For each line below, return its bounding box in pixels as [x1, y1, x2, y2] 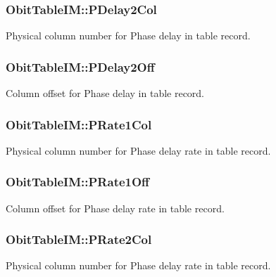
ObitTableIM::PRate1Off [6, 173, 150, 191]
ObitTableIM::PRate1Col [6, 115, 152, 133]
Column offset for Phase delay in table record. [6, 86, 205, 101]
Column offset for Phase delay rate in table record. [6, 200, 225, 215]
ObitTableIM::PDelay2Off [6, 58, 155, 75]
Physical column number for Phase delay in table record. [6, 28, 251, 43]
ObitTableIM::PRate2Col [6, 231, 152, 248]
